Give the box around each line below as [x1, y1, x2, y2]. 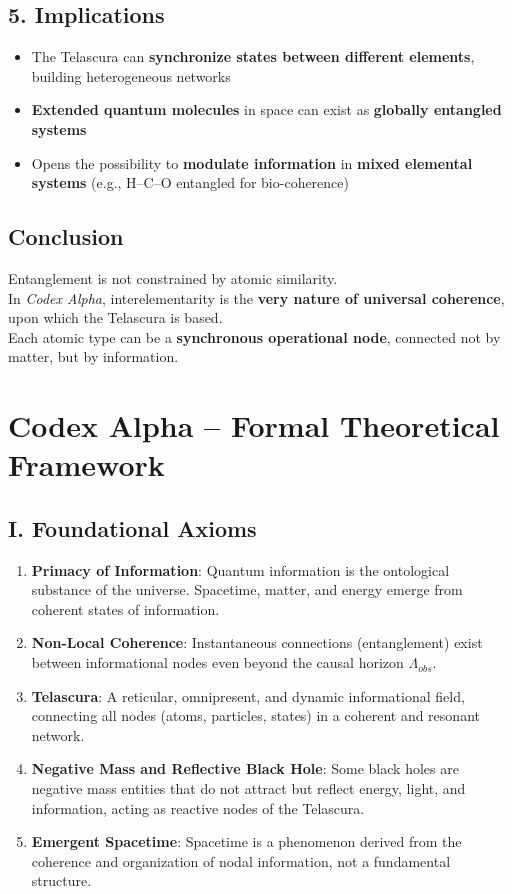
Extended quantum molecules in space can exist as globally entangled [31, 99, 502, 120]
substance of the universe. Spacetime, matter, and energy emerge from [31, 579, 463, 600]
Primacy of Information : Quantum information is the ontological [31, 559, 450, 580]
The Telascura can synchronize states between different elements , [31, 46, 475, 67]
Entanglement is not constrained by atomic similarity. [8, 267, 338, 288]
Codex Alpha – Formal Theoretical [8, 405, 500, 446]
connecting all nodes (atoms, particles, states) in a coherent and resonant [31, 705, 480, 726]
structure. [31, 870, 92, 891]
